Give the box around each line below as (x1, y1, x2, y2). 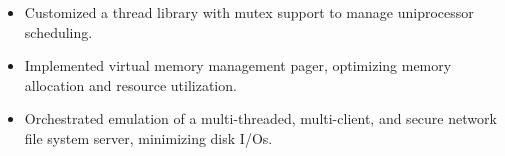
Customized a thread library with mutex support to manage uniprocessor (24, 2, 474, 22)
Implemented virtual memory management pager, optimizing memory (24, 55, 452, 76)
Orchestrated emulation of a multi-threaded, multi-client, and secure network (24, 108, 497, 129)
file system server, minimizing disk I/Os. (24, 127, 273, 148)
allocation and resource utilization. (24, 74, 237, 95)
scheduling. (24, 21, 93, 42)
